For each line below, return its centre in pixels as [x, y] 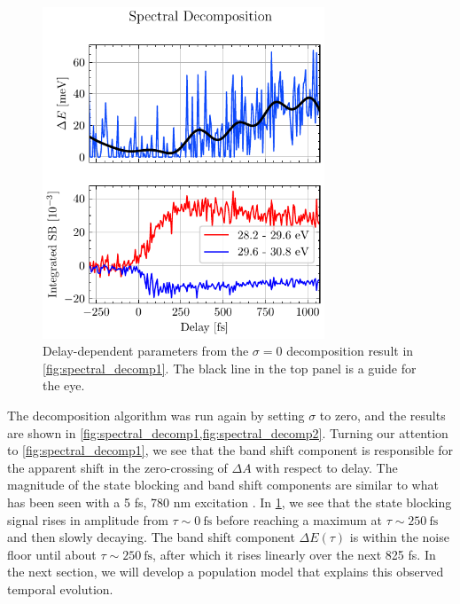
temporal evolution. [60, 588]
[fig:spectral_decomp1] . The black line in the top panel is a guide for [230, 368]
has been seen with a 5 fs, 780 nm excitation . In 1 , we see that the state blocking [230, 502]
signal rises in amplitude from [88, 519]
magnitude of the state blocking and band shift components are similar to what [223, 485]
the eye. [64, 385]
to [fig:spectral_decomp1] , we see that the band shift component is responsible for [230, 450]
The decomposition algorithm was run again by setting [156, 416]
